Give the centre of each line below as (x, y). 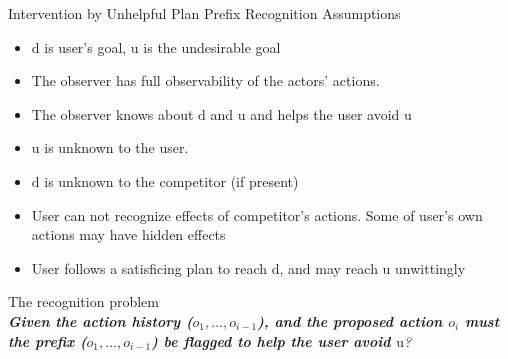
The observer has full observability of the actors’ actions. (205, 80)
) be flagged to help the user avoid (271, 340)
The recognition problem (83, 301)
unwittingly (430, 267)
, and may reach (328, 267)
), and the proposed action (350, 320)
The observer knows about (112, 113)
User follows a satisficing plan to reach (149, 267)
